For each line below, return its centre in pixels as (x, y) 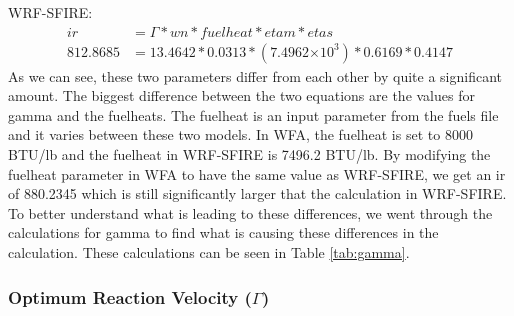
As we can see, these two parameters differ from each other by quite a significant (255, 75)
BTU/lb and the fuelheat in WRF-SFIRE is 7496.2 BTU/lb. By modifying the (249, 154)
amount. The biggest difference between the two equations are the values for (241, 95)
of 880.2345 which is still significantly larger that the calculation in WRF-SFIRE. (257, 193)
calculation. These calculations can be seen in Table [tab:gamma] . (209, 252)
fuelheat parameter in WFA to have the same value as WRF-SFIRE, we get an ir (257, 173)
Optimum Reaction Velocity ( (130, 296)
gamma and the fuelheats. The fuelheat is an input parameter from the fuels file (253, 114)
